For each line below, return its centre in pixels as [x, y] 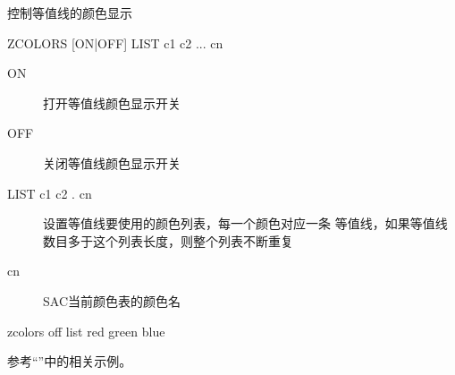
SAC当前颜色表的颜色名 [112, 300]
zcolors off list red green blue [86, 331]
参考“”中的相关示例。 [70, 361]
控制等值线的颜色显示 [70, 13]
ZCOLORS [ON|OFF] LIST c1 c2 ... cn [115, 43]
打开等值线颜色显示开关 [112, 102]
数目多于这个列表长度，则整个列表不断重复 [168, 240]
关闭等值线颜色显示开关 [112, 162]
